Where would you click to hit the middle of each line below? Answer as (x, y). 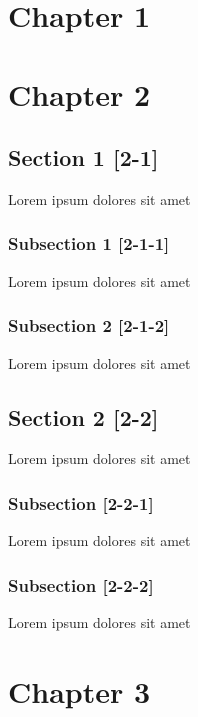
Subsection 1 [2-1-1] (89, 243)
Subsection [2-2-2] (81, 584)
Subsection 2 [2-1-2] (89, 325)
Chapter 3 (79, 690)
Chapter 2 (79, 93)
